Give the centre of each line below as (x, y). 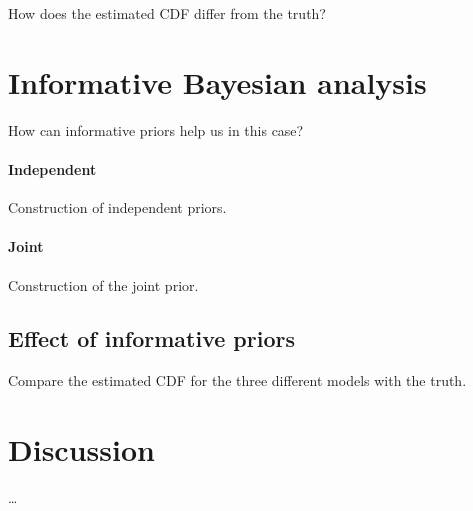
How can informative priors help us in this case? (156, 129)
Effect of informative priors (151, 338)
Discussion (81, 449)
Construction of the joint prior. (103, 284)
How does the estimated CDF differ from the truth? (167, 13)
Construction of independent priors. (117, 207)
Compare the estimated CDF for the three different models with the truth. (237, 380)
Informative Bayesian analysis (217, 81)
